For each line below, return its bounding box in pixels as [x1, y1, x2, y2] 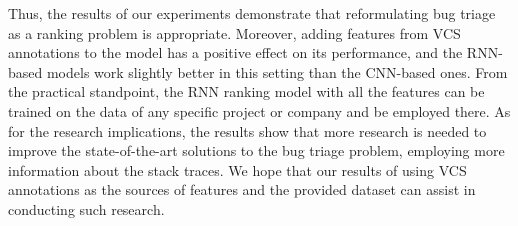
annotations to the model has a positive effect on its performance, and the [8, 42, 463, 63]
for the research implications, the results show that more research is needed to [8, 120, 487, 141]
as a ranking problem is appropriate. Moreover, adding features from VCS [8, 22, 461, 43]
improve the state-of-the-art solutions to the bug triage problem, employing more [8, 140, 505, 161]
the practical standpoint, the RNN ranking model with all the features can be [8, 81, 485, 102]
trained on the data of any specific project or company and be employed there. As [8, 100, 511, 121]
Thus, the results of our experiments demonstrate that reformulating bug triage [8, 3, 496, 23]
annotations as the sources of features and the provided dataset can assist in [8, 179, 476, 200]
